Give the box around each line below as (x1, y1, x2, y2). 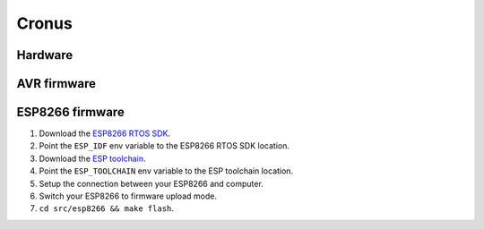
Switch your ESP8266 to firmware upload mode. (39, 191, 217, 201)
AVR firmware (16, 76, 97, 91)
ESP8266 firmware (16, 105, 125, 120)
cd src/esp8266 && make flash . (39, 203, 175, 214)
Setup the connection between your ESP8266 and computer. (39, 178, 264, 189)
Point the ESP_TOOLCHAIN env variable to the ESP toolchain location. (39, 165, 294, 176)
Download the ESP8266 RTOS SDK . (39, 128, 170, 139)
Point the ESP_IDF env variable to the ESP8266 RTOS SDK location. (39, 140, 290, 151)
